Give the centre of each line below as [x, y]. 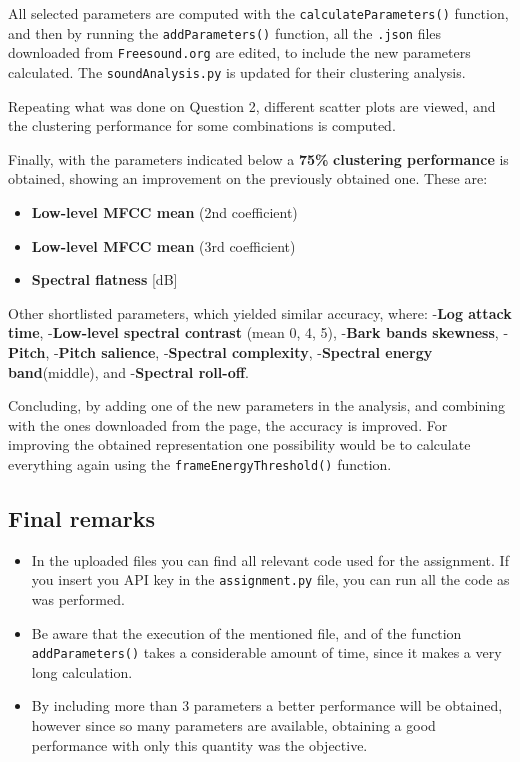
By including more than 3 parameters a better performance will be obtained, [267, 705]
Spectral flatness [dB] [104, 279]
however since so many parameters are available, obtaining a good [233, 725]
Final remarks [81, 517]
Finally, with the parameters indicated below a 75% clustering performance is [258, 158]
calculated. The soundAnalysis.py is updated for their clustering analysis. [237, 71]
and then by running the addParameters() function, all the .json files [225, 32]
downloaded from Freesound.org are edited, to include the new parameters [239, 52]
